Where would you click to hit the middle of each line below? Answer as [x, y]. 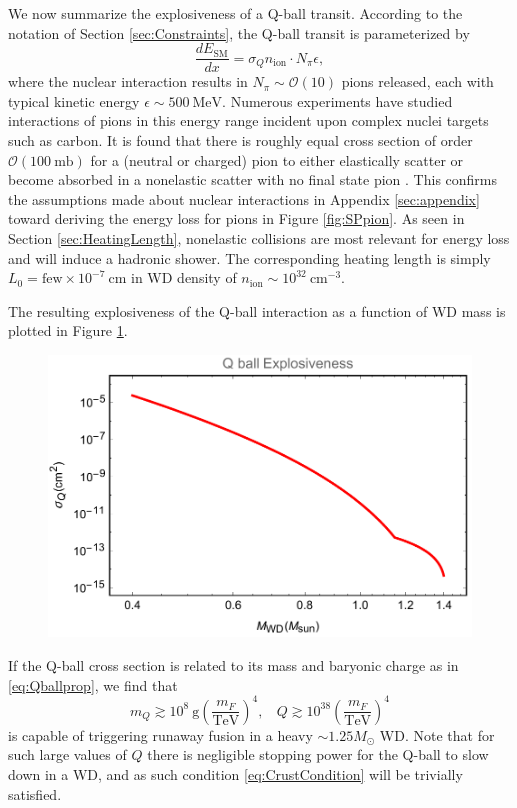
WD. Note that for [437, 734]
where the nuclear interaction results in [128, 81]
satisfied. [35, 793]
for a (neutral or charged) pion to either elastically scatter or [277, 159]
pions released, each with [417, 81]
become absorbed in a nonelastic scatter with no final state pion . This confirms [253, 179]
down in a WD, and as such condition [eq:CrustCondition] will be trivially [235, 773]
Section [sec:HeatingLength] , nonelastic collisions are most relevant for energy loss [259, 238]
